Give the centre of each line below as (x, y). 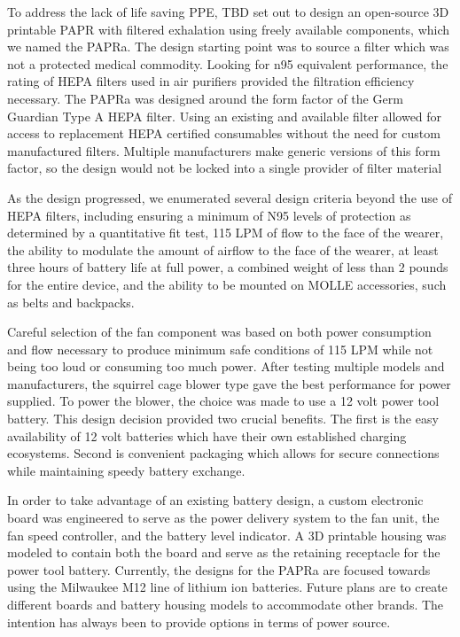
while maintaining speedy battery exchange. (126, 470)
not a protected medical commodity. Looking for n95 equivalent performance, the (228, 63)
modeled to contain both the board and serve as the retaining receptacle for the (224, 552)
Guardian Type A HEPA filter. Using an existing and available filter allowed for (225, 116)
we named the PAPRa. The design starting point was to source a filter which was (228, 47)
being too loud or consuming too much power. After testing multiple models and (226, 366)
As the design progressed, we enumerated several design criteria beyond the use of (230, 197)
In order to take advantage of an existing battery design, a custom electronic (215, 500)
